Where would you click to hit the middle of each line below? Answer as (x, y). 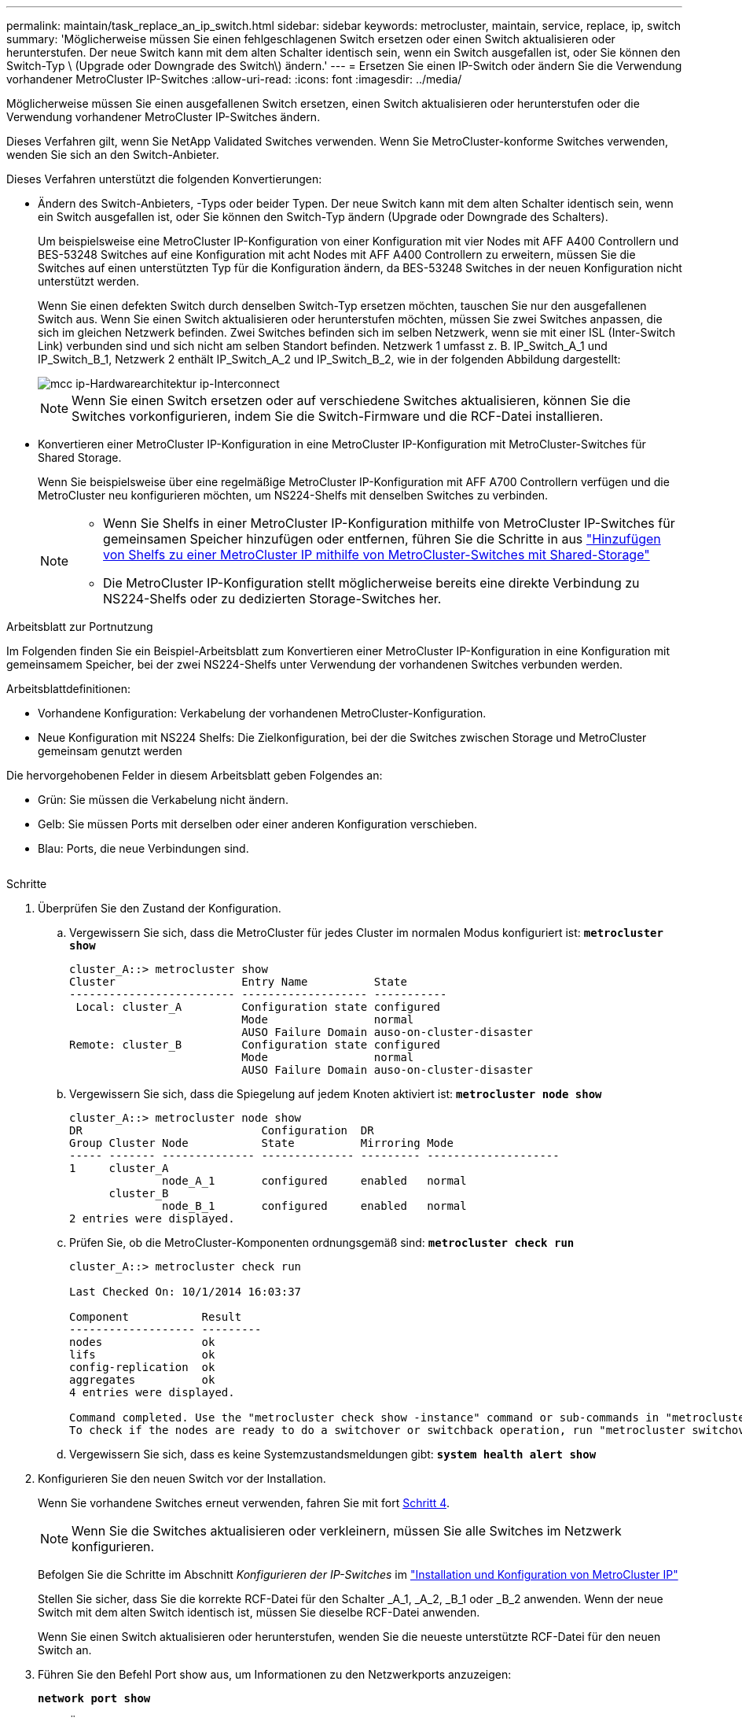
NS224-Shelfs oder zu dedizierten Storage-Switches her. (272, 599)
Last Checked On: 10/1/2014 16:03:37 (185, 1292)
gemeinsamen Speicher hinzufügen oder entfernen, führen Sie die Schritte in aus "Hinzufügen (382, 539)
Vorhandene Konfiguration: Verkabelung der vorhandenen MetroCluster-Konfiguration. (262, 713)
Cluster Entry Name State (238, 982)
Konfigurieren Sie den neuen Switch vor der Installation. (182, 1478)
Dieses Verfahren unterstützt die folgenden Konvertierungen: (164, 179)
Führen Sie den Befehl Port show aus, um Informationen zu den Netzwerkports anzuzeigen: (275, 1674)
